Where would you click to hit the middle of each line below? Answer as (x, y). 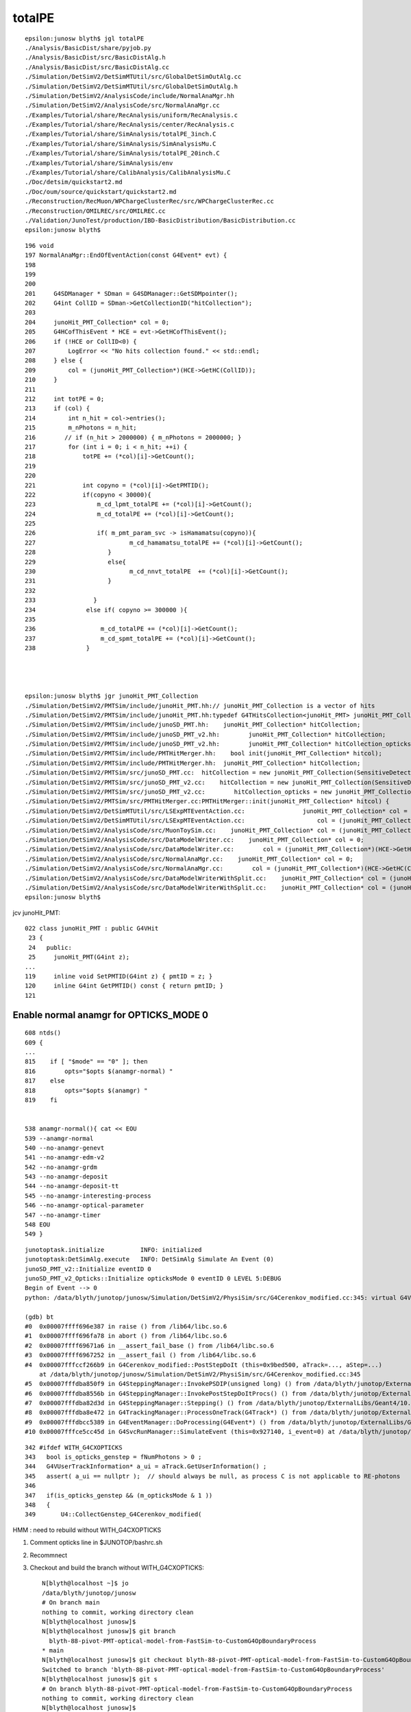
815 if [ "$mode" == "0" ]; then (86, 1062)
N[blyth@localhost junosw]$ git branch (109, 1631)
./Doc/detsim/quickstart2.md (74, 182)
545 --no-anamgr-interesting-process (88, 1196)
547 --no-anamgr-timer (63, 1215)
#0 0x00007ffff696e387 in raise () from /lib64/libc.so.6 (126, 1326)
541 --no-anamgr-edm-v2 (65, 1158)
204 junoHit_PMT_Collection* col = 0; (97, 322)
